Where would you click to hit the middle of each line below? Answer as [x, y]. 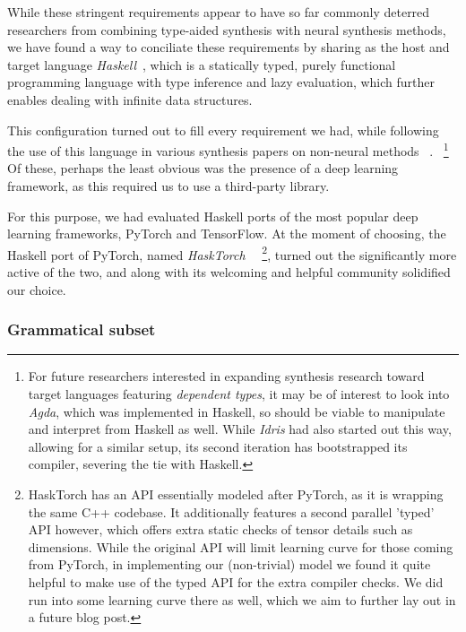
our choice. [37, 289]
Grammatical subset [82, 329]
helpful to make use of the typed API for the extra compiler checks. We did [236, 581]
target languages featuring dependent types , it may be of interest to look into [239, 394]
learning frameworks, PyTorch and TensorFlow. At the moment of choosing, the [227, 234]
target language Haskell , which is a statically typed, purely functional [202, 64]
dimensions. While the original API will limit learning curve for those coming [241, 546]
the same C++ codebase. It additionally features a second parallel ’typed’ [231, 511]
